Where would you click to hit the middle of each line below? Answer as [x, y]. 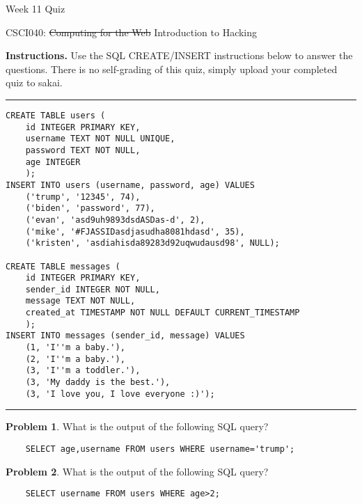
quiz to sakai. [34, 82]
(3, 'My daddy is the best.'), [98, 383]
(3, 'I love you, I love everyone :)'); [120, 394]
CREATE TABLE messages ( [63, 266]
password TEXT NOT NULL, [83, 150]
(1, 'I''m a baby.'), [75, 348]
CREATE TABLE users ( [56, 115]
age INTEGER [53, 162]
